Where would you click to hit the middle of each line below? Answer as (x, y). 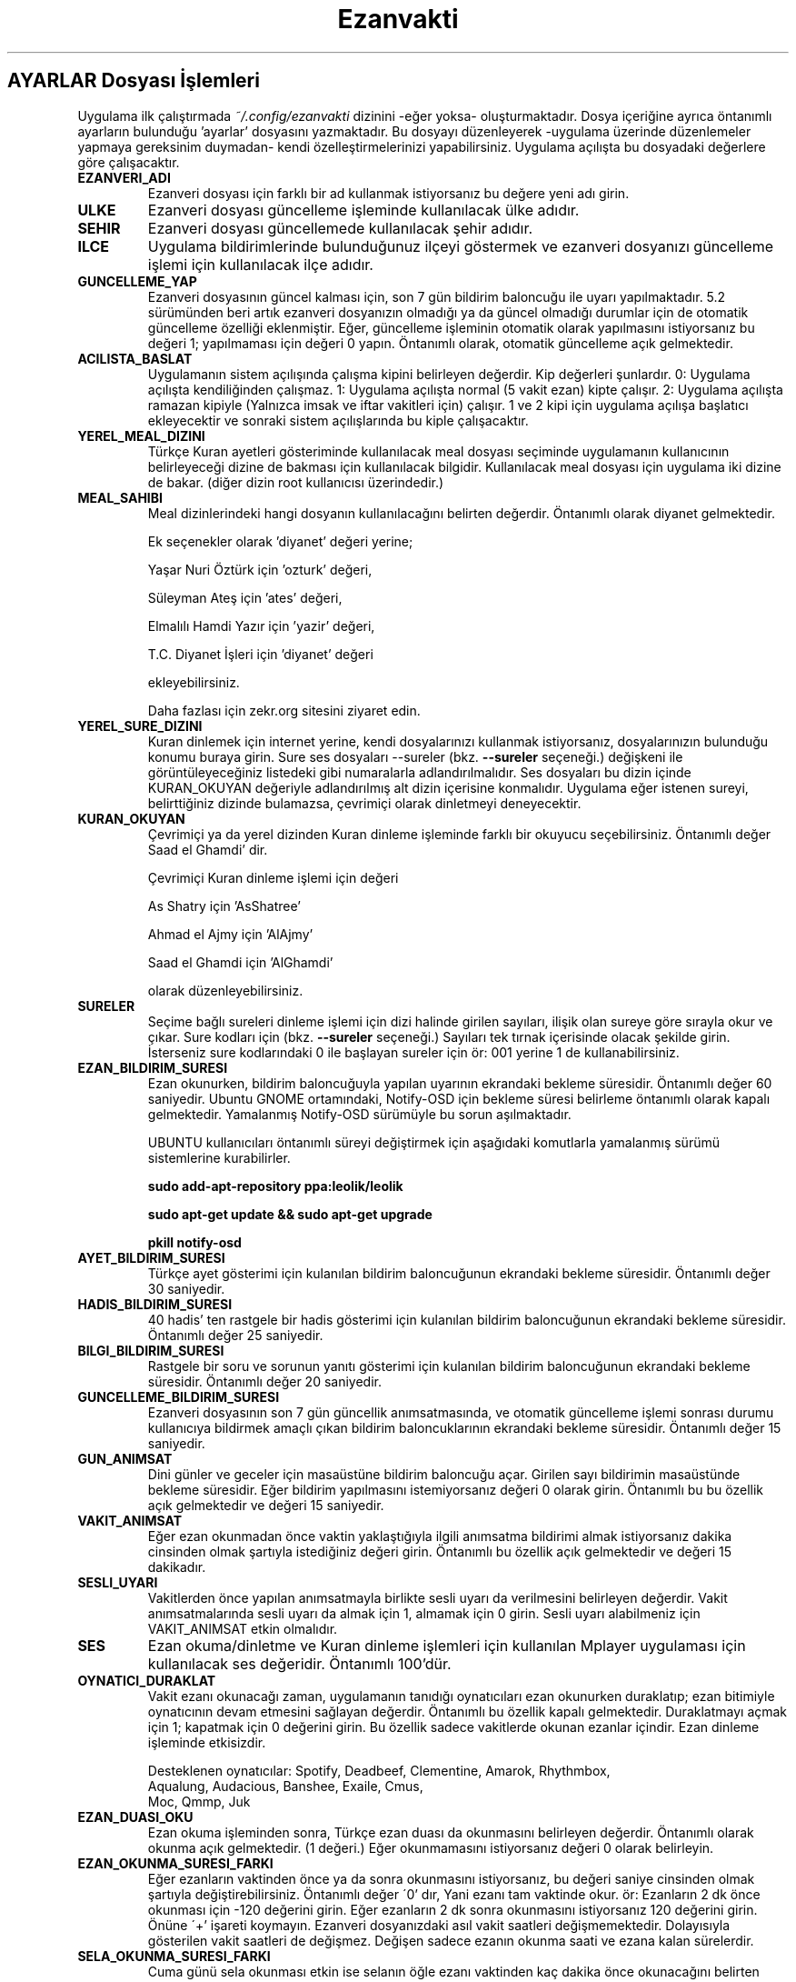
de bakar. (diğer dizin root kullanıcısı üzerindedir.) (296, 482)
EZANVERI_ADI (124, 177)
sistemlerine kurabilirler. (219, 1157)
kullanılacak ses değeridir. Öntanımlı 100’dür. (299, 1663)
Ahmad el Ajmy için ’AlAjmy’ (230, 934)
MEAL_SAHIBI (120, 497)
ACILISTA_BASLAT (135, 358)
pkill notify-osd (194, 1242)
